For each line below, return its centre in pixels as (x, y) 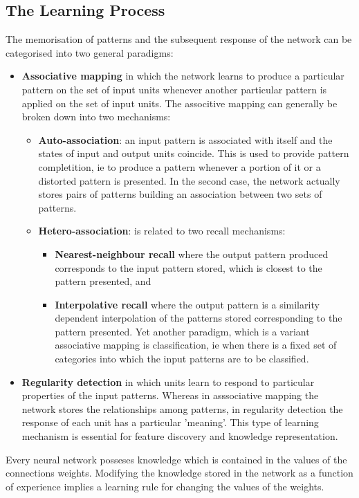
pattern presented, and (103, 281)
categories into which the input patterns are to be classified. (182, 359)
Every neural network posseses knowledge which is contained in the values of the (176, 459)
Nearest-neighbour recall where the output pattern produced (192, 253)
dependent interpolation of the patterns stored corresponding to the (199, 318)
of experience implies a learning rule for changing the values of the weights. (165, 486)
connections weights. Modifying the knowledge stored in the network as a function (179, 473)
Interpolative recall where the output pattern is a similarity (187, 304)
